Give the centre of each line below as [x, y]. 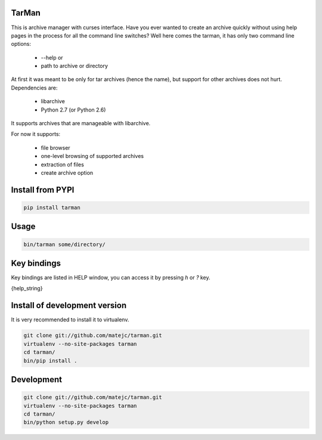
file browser [56, 148]
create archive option [67, 172]
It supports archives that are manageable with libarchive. [81, 123]
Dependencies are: [34, 88]
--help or [52, 57]
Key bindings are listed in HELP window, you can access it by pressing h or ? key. [111, 278]
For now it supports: [36, 134]
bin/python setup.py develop [66, 422]
